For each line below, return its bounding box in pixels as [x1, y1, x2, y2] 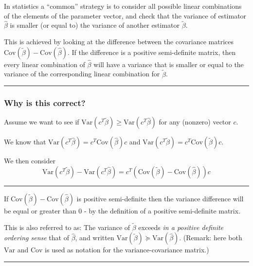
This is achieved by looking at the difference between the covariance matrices [4, 36, 234, 46]
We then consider [4, 156, 55, 166]
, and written [75, 232, 114, 243]
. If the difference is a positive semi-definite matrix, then [67, 47, 236, 57]
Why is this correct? [4, 97, 86, 109]
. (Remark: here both [179, 232, 242, 243]
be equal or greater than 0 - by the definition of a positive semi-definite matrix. [4, 206, 241, 216]
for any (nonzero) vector [159, 117, 231, 127]
